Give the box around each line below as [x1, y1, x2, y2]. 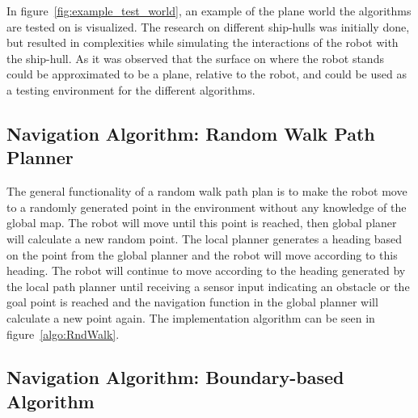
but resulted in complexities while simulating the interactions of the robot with [6, 34, 399, 51]
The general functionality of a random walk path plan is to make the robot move [6, 183, 407, 200]
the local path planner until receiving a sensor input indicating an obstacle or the [6, 277, 410, 294]
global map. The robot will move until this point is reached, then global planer [6, 214, 397, 231]
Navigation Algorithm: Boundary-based [6, 365, 344, 390]
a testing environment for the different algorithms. [6, 81, 255, 98]
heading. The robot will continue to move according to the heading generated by [6, 262, 406, 279]
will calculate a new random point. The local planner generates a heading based [6, 230, 403, 247]
